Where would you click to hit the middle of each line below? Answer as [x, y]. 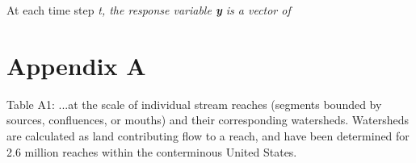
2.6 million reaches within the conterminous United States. [152, 151]
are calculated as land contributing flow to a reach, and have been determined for [208, 135]
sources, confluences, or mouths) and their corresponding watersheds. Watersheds [208, 120]
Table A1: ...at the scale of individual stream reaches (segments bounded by [194, 104]
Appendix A [76, 65]
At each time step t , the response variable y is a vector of [149, 10]
